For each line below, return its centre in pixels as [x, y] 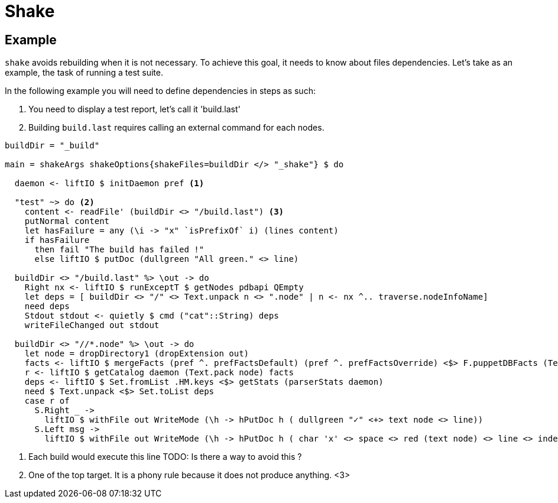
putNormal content [67, 221]
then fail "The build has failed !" [119, 250]
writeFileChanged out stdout [92, 325]
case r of [47, 401]
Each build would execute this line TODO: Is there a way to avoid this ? [165, 457]
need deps [47, 306]
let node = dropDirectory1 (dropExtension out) [137, 354]
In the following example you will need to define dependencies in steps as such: [160, 91]
